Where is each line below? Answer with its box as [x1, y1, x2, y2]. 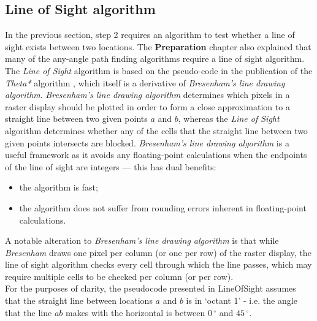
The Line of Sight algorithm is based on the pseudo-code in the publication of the [5, 64, 313, 77]
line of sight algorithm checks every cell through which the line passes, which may [5, 258, 312, 271]
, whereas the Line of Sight [178, 112, 280, 125]
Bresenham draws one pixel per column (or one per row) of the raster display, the [5, 246, 311, 259]
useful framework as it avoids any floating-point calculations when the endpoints [5, 148, 307, 161]
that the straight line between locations [5, 294, 153, 307]
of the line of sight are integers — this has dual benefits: [5, 160, 216, 173]
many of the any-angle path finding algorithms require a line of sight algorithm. [5, 52, 305, 65]
